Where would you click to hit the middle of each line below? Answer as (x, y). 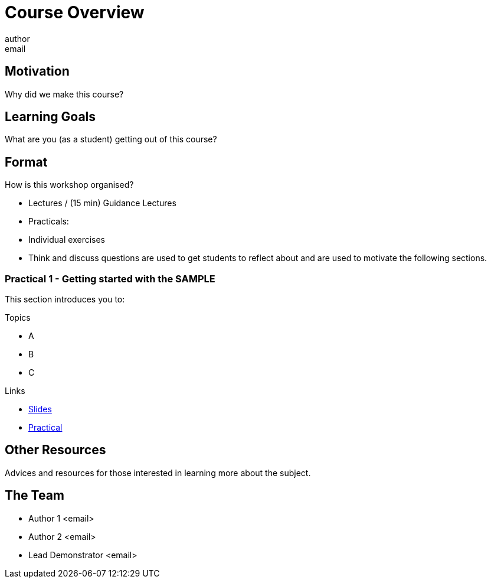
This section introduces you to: (65, 299)
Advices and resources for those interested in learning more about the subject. (158, 473)
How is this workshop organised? (69, 185)
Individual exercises (67, 240)
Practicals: (49, 222)
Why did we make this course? (64, 94)
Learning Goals (50, 117)
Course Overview (75, 12)
